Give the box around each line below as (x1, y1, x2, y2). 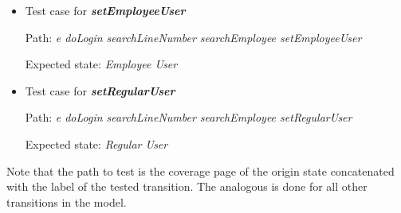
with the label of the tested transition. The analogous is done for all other (6, 178, 368, 195)
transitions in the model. (6, 193, 127, 210)
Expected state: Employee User (25, 56, 178, 72)
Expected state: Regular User (25, 135, 168, 152)
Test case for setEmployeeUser (25, 2, 186, 18)
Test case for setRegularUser (25, 82, 175, 99)
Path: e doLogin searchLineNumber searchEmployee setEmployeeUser (25, 29, 362, 45)
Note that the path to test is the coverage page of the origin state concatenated (6, 162, 395, 179)
